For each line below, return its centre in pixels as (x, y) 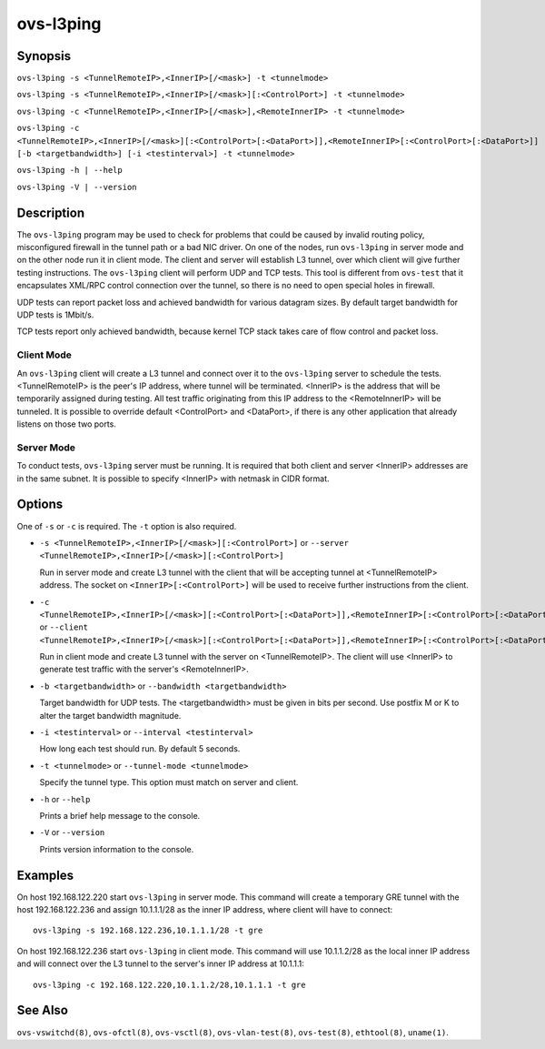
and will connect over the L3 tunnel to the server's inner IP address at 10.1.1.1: (160, 963)
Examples (45, 875)
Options (40, 504)
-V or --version (72, 832)
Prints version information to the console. (117, 849)
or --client (64, 627)
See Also (42, 1010)
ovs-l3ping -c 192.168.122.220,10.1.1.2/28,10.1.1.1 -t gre (169, 984)
